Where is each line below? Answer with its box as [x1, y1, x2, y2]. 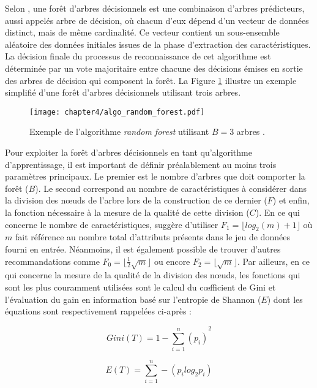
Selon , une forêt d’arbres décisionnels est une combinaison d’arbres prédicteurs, [5, 2, 305, 14]
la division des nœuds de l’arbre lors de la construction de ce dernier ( [5, 194, 267, 207]
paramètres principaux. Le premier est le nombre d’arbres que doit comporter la [5, 170, 305, 183]
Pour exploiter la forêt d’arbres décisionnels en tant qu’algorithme [5, 146, 252, 158]
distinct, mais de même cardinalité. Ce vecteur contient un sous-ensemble [5, 26, 280, 39]
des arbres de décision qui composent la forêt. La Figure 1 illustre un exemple [5, 74, 297, 86]
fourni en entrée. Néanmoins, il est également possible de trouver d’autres [5, 242, 281, 255]
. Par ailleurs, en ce [237, 254, 310, 267]
